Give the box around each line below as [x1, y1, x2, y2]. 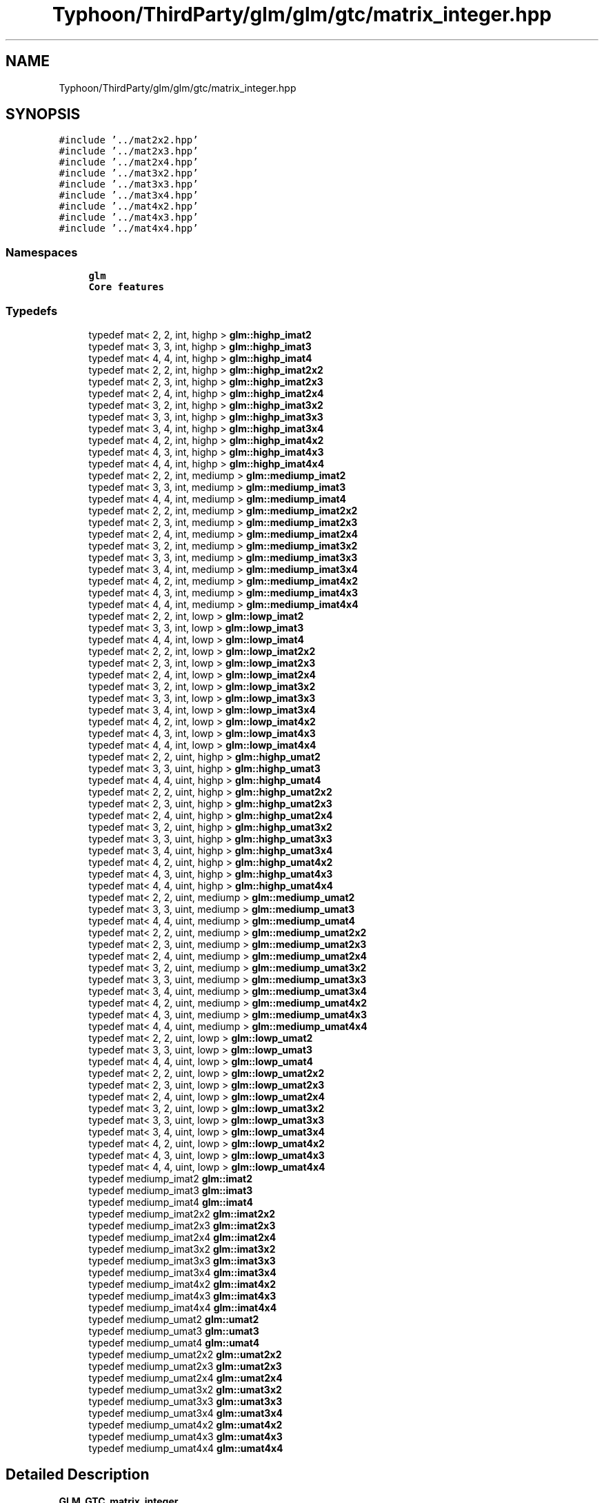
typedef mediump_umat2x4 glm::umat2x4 [88, 1371, 283, 1384]
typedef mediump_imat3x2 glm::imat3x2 [88, 1242, 276, 1255]
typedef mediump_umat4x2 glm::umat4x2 [88, 1418, 283, 1431]
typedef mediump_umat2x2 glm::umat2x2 [88, 1348, 282, 1360]
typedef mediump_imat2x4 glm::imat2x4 [88, 1231, 276, 1243]
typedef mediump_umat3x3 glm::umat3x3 [88, 1395, 283, 1407]
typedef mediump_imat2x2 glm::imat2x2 [88, 1207, 276, 1220]
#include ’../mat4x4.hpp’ [59, 223, 199, 234]
